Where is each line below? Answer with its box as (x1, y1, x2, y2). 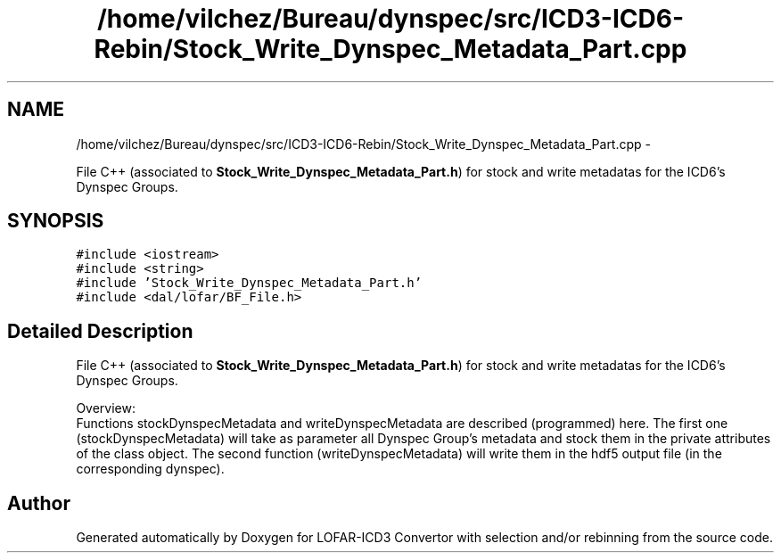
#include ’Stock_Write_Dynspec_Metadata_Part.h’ (76, 276, 423, 291)
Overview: (76, 400, 136, 416)
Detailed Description (7, 319, 193, 342)
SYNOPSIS (7, 210, 104, 233)
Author (7, 491, 70, 515)
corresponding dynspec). (76, 461, 225, 477)
